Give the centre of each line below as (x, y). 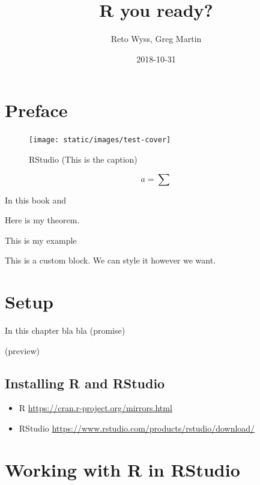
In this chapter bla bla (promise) (65, 330)
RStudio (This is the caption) (83, 159)
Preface (36, 110)
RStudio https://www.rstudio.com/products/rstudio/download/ (137, 428)
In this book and (35, 200)
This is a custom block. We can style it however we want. (110, 260)
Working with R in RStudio (122, 469)
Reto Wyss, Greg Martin (156, 39)
